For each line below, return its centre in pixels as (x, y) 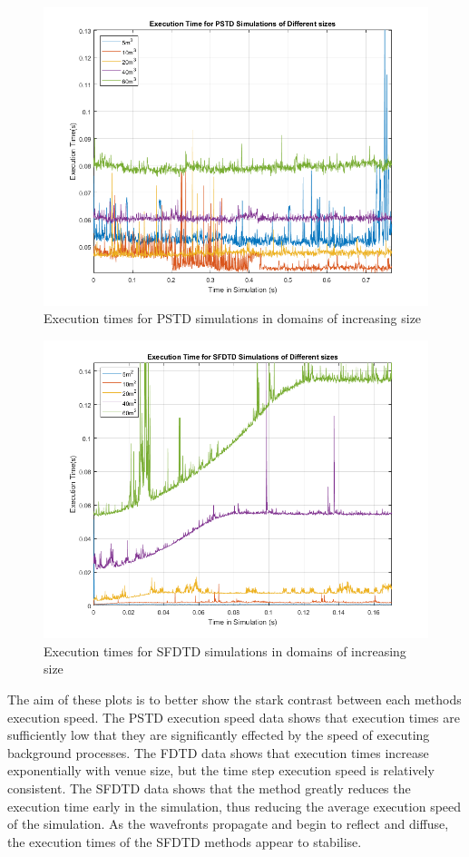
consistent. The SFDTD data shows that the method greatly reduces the (209, 788)
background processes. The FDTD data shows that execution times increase (218, 752)
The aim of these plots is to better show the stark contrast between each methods (234, 699)
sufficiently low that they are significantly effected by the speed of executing (219, 735)
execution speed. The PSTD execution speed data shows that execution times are (234, 717)
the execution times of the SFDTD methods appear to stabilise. (185, 841)
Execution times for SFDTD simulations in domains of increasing (225, 650)
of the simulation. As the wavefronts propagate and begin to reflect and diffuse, (228, 824)
